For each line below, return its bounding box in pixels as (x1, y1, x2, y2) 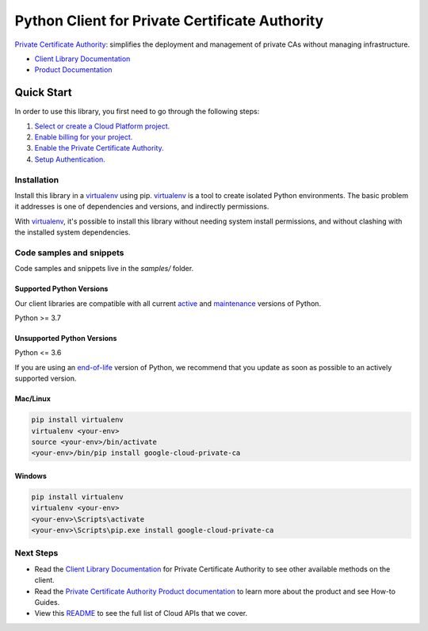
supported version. (14, 373, 77, 384)
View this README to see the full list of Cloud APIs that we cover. (34, 609, 248, 618)
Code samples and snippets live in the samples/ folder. (14, 264, 194, 273)
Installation (14, 174, 59, 185)
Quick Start (14, 86, 72, 99)
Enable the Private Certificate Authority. (34, 143, 164, 153)
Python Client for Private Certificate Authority (14, 12, 324, 29)
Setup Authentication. (34, 155, 106, 164)
